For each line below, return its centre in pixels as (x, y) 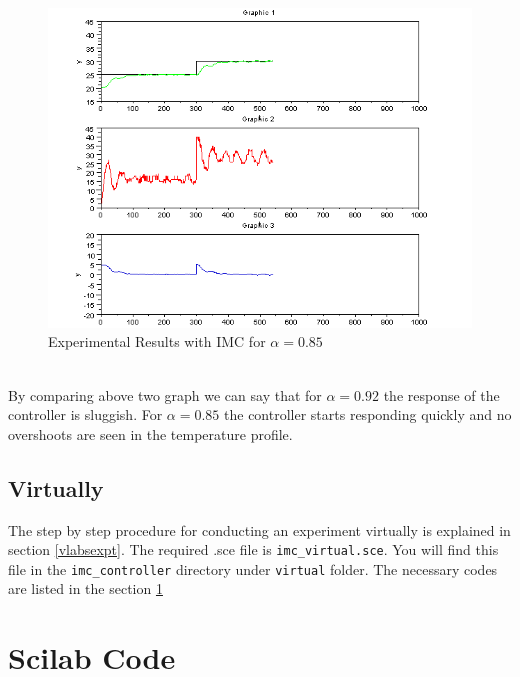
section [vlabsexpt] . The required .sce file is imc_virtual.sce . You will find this (253, 549)
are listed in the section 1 (85, 588)
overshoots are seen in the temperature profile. (150, 433)
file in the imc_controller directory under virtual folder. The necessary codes (253, 568)
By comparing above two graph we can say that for (165, 394)
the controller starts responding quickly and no (368, 414)
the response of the (441, 394)
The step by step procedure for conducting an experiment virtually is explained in (259, 529)
